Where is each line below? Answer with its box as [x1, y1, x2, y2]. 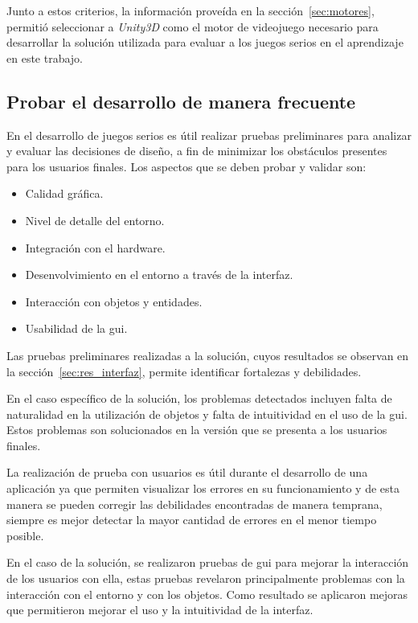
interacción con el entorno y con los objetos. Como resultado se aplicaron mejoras [6, 585, 408, 602]
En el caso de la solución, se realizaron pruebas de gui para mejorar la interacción [6, 554, 409, 571]
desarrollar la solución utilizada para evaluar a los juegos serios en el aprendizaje [6, 34, 404, 51]
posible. [6, 527, 44, 543]
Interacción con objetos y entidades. [25, 293, 203, 309]
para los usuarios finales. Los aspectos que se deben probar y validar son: [6, 158, 367, 174]
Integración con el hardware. [25, 239, 166, 256]
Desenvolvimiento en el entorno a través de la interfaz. [25, 266, 293, 283]
